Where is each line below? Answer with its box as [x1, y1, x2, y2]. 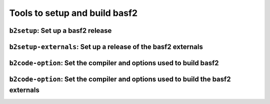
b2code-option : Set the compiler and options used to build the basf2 [9, 75, 231, 84]
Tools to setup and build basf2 [9, 7, 138, 18]
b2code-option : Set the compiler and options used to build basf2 [9, 59, 219, 67]
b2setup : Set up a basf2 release [9, 26, 112, 35]
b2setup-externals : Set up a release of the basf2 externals [9, 42, 203, 51]
